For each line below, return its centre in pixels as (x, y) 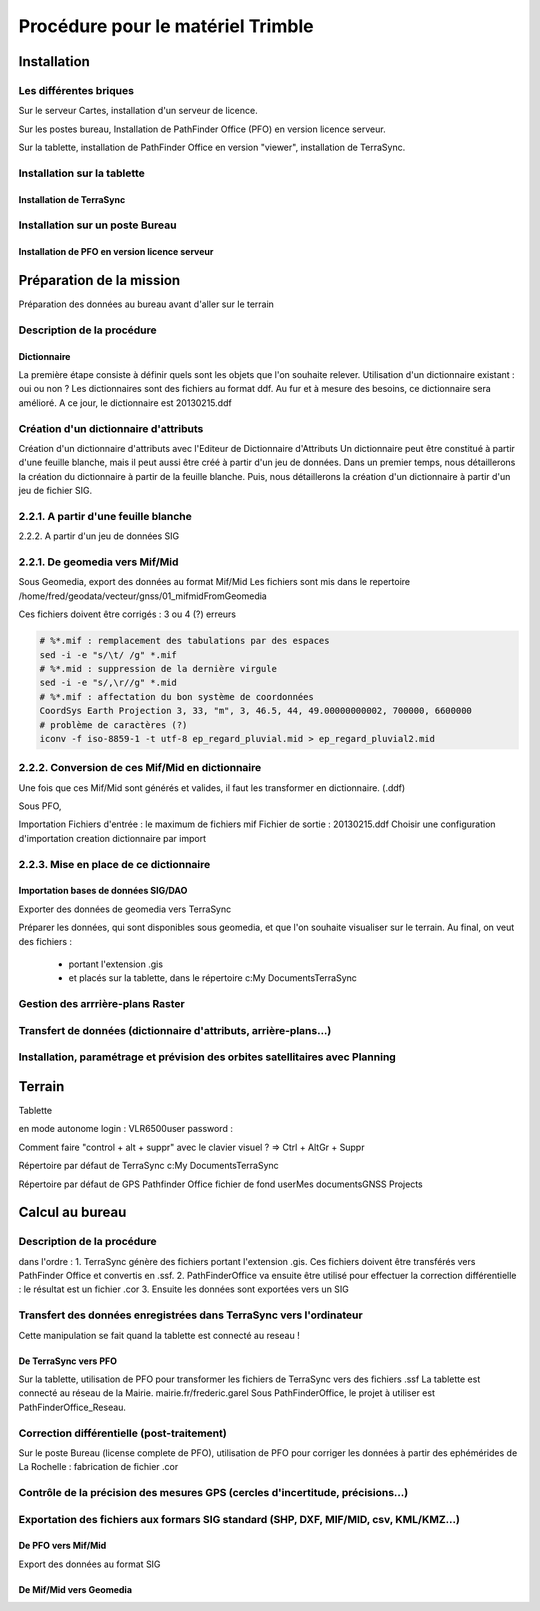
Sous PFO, (40, 806)
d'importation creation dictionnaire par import (112, 838)
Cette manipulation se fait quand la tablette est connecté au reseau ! (159, 1335)
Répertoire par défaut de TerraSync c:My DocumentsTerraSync (148, 1166)
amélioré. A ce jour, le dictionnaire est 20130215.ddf (125, 402)
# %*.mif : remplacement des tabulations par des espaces (184, 641)
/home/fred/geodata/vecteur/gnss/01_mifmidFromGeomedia (142, 596)
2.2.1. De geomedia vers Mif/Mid (98, 562)
